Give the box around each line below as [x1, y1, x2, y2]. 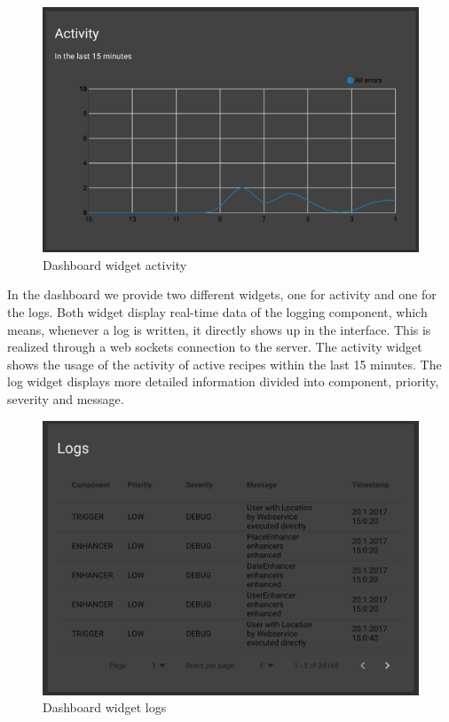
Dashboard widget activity [43, 255, 187, 274]
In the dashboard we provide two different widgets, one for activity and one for [7, 285, 437, 304]
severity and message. [7, 390, 124, 409]
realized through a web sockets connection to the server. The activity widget [7, 337, 422, 356]
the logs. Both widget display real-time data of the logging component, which [7, 303, 428, 321]
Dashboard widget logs [43, 698, 167, 717]
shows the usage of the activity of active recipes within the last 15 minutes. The [7, 354, 442, 373]
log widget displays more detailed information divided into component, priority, [7, 372, 439, 391]
